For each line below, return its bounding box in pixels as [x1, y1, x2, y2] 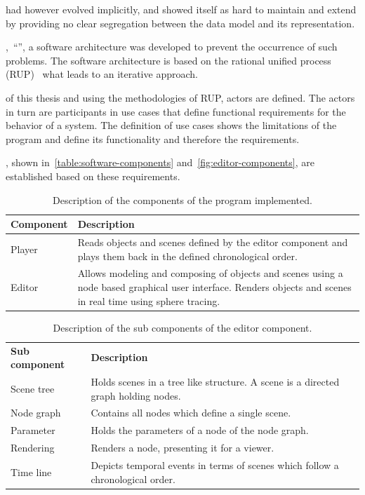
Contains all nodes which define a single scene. [91, 405, 291, 420]
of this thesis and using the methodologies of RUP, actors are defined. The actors [6, 90, 355, 104]
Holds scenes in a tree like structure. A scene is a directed [91, 374, 340, 388]
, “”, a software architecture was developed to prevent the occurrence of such [6, 39, 338, 54]
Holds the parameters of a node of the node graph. [91, 423, 309, 438]
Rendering [11, 440, 55, 455]
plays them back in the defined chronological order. [77, 248, 298, 263]
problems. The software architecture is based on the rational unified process [6, 53, 331, 67]
